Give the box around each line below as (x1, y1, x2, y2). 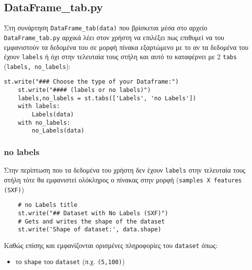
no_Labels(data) (32, 127, 84, 135)
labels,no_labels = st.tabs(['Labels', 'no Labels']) (18, 94, 196, 102)
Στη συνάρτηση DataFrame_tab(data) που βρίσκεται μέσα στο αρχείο (4, 22, 208, 33)
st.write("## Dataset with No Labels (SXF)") (18, 209, 168, 217)
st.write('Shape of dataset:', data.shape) (18, 226, 162, 233)
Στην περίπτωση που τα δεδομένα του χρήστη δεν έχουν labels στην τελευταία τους (4, 165, 246, 175)
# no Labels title (18, 202, 78, 209)
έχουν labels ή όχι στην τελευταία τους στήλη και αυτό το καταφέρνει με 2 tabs (4, 51, 237, 62)
